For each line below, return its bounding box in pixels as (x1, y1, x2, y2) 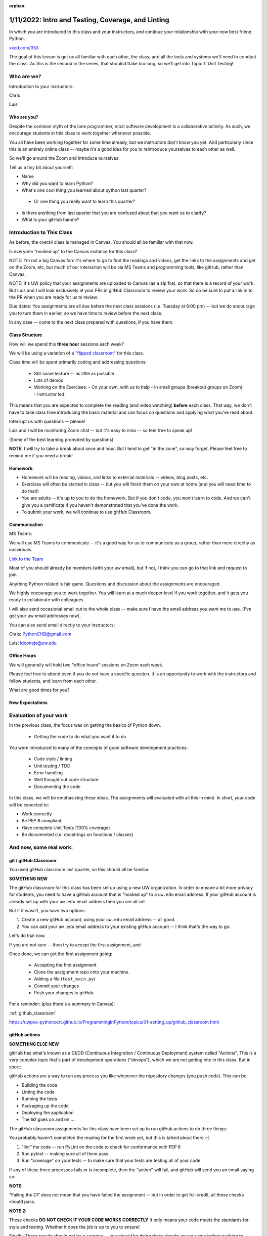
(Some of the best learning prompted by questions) (9, 437, 114, 442)
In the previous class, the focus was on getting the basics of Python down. (9, 722, 161, 728)
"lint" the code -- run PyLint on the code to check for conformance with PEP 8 (21, 1144, 181, 1149)
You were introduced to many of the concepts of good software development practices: (9, 745, 188, 750)
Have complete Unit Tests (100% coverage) (21, 825, 110, 831)
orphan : (9, 3, 26, 8)
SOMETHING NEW (9, 876, 48, 882)
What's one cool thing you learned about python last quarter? (21, 187, 147, 193)
